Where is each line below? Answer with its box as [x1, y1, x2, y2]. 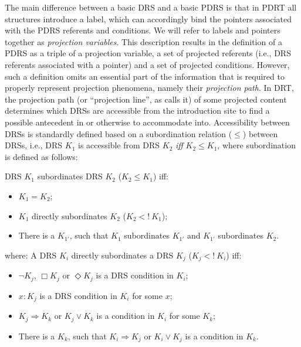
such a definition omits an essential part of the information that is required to [5, 70, 285, 82]
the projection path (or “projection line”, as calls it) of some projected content [5, 93, 287, 105]
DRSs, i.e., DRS [5, 139, 63, 151]
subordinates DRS [37, 170, 103, 182]
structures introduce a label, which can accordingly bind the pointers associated [5, 12, 292, 25]
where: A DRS [5, 249, 57, 261]
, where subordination [217, 139, 296, 151]
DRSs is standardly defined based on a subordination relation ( [5, 127, 232, 140]
